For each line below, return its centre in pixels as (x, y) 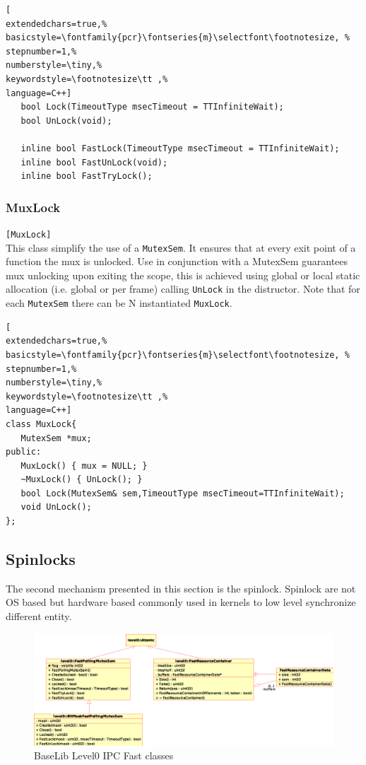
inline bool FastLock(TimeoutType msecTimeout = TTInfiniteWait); (180, 148)
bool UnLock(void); (66, 121)
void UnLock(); (56, 507)
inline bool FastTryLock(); (87, 176)
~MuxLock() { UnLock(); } (82, 480)
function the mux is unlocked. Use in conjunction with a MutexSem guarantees (177, 261)
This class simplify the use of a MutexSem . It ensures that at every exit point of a (181, 247)
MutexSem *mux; (56, 438)
